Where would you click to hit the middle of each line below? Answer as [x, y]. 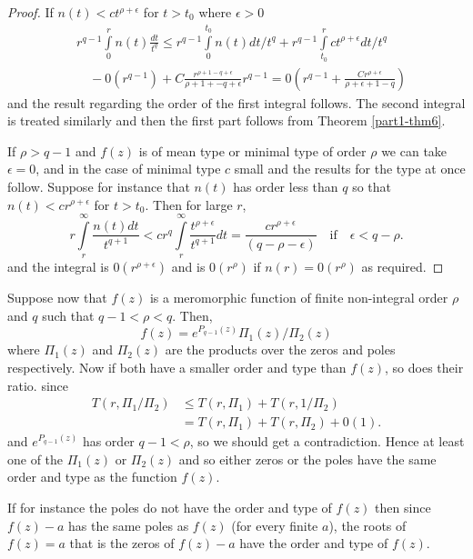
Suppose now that [57, 298]
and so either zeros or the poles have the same [307, 459]
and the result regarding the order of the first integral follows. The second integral [236, 102]
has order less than [286, 186]
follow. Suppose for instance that [99, 186]
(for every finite [275, 525]
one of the [35, 459]
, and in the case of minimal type [128, 169]
